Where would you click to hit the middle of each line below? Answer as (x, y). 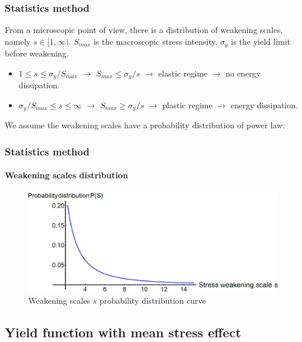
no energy (243, 73)
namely (18, 41)
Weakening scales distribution (67, 175)
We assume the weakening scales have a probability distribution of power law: (145, 125)
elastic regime (183, 73)
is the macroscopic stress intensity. (155, 41)
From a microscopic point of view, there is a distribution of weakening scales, (144, 30)
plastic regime (187, 104)
